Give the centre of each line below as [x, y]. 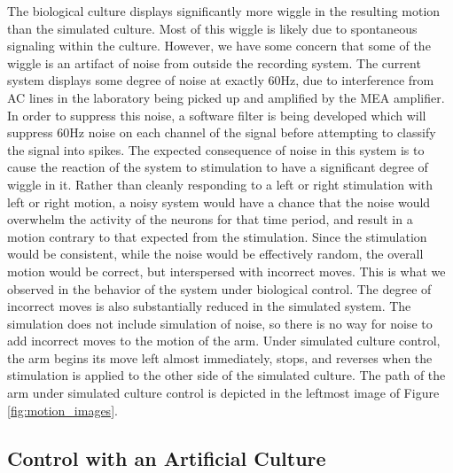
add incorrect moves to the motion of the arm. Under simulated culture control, [224, 341]
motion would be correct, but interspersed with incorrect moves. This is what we [226, 271]
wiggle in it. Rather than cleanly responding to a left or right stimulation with [220, 184]
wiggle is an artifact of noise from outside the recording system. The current [214, 62]
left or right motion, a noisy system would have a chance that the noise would [219, 202]
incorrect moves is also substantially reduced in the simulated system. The [209, 306]
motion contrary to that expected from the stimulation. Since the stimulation [217, 236]
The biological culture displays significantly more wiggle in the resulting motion [224, 11]
